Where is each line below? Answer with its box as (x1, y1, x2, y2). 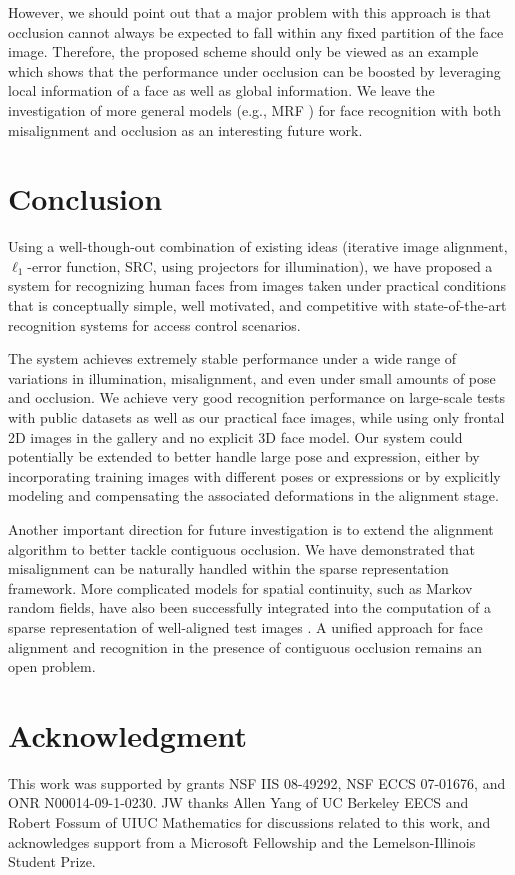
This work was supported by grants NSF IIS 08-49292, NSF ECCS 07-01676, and (8, 772, 506, 793)
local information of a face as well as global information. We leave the (8, 80, 435, 101)
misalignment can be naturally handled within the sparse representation (8, 558, 449, 579)
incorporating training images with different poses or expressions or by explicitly (8, 465, 501, 486)
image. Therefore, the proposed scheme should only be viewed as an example (8, 41, 479, 62)
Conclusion (8, 178, 163, 219)
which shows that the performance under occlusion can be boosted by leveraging (8, 60, 501, 81)
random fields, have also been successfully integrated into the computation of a (8, 597, 492, 618)
